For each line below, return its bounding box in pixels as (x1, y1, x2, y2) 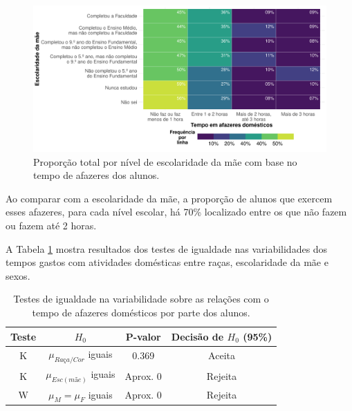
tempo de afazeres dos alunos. (33, 168, 160, 182)
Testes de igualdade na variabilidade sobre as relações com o (13, 291, 269, 306)
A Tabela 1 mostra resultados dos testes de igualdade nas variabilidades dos (6, 241, 328, 256)
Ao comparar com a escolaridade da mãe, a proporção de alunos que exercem (6, 191, 333, 205)
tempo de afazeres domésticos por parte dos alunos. (32, 305, 250, 319)
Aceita (208, 348, 235, 363)
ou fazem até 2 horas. (6, 218, 97, 232)
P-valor (125, 329, 161, 343)
